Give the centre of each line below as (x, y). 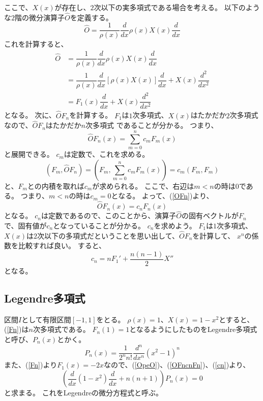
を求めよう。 (175, 225)
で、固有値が (25, 225)
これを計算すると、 (36, 44)
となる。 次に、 (30, 115)
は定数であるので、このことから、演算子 (109, 215)
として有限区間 (46, 319)
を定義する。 (91, 17)
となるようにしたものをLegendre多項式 (193, 329)
